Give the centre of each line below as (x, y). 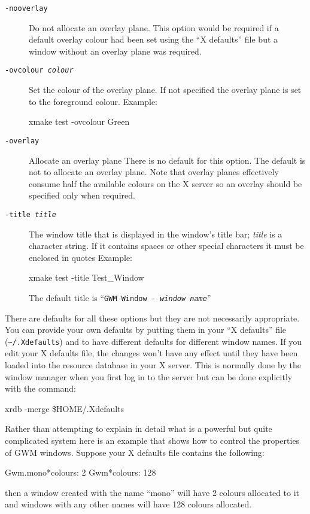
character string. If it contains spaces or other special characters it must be (166, 246)
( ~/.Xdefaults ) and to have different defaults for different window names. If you (154, 341)
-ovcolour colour (39, 70)
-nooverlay (26, 8)
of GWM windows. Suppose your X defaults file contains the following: (135, 452)
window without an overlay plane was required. (115, 51)
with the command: (40, 388)
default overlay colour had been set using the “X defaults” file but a (154, 39)
